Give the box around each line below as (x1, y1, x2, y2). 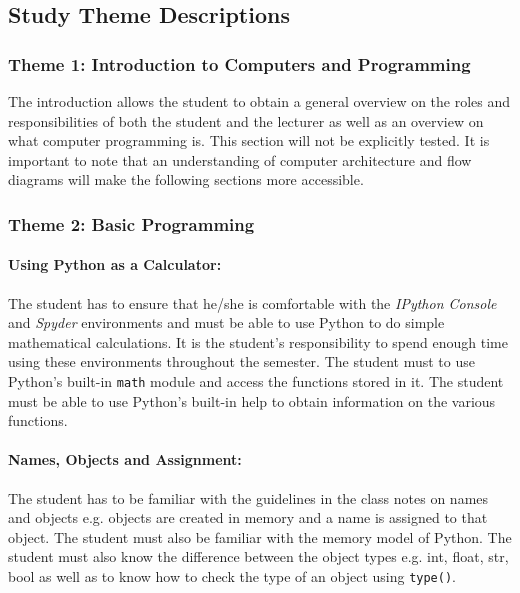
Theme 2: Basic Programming (8, 211, 255, 236)
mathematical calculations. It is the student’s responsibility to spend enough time (8, 331, 508, 352)
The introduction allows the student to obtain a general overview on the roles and (8, 91, 511, 111)
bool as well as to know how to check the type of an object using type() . (8, 566, 456, 586)
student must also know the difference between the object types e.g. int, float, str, (8, 546, 509, 567)
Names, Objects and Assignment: (8, 449, 242, 470)
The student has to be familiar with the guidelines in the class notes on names (8, 487, 489, 508)
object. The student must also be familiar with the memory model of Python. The (8, 526, 512, 547)
